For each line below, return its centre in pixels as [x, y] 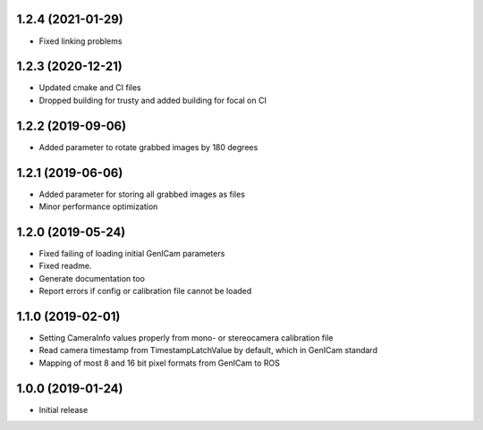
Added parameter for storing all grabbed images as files [142, 194]
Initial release [64, 409]
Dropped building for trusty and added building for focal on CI [153, 100]
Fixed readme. [65, 266]
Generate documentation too [92, 278]
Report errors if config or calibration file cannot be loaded [145, 291]
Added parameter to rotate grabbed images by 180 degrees [148, 147]
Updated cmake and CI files [90, 88]
